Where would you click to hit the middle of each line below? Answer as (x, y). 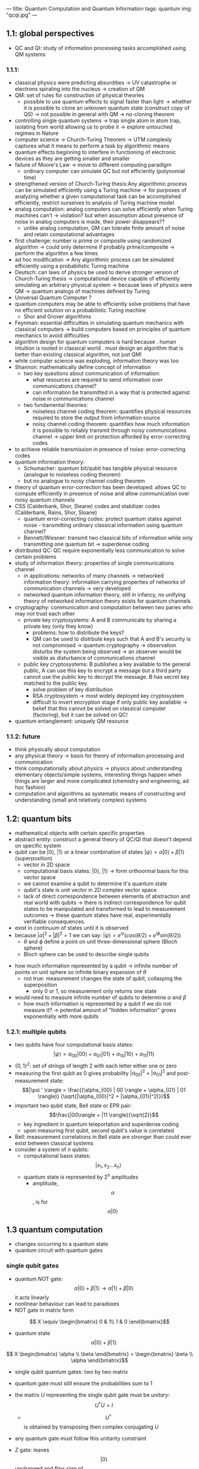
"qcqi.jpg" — (22, 15)
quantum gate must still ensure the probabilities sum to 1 (84, 1383)
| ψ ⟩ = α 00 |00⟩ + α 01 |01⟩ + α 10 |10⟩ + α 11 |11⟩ (104, 1054)
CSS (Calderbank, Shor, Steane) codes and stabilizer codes (87, 506)
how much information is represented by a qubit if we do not (97, 1003)
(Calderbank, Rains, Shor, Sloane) (56, 513)
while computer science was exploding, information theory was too (97, 361)
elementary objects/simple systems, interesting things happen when (98, 775)
